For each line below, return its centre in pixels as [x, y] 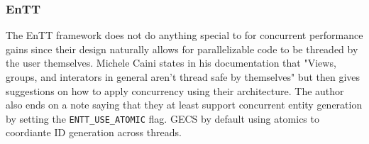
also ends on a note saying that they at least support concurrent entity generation [184, 105]
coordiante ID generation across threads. [94, 132]
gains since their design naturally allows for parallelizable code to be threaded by [182, 49]
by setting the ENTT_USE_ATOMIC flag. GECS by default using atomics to [163, 118]
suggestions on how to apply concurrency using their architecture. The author [175, 90]
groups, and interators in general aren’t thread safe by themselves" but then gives [183, 77]
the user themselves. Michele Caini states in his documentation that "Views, [171, 63]
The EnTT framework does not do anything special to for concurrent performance [184, 35]
